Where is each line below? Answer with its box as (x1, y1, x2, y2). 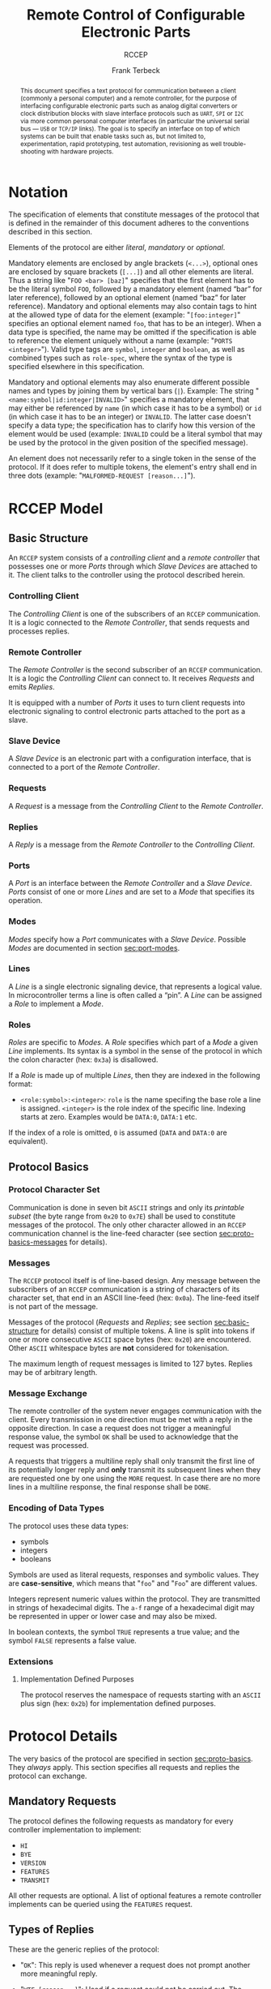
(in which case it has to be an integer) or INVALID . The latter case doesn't (8, 412, 252, 422)
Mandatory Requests (8, 1794, 117, 1808)
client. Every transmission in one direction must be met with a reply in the (8, 1415, 253, 1424)
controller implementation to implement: (8, 1824, 142, 1834)
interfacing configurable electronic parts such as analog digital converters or (19, 101, 238, 110)
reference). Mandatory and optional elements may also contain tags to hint (8, 302, 257, 311)
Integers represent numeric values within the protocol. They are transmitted (8, 1594, 260, 1604)
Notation (8, 183, 69, 201)
